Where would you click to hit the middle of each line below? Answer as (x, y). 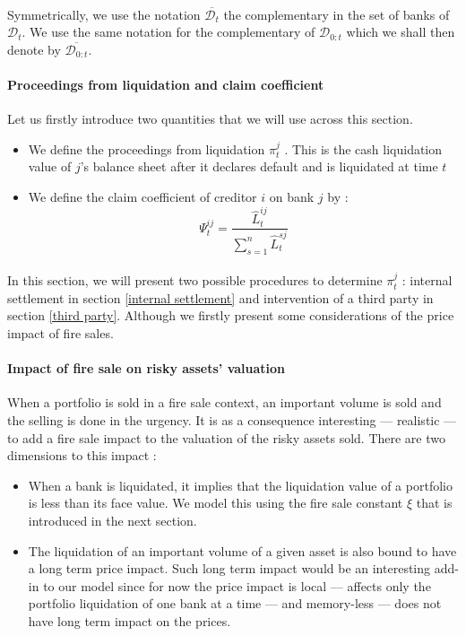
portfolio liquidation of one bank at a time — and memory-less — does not (235, 603)
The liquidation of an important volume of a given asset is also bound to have (242, 550)
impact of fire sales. (60, 333)
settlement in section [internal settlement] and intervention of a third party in (220, 297)
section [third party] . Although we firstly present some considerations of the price (231, 315)
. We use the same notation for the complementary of (168, 32)
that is (434, 503)
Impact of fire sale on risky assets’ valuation (147, 368)
